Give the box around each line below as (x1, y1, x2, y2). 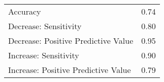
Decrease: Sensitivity (8, 20, 82, 32)
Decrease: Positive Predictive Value (8, 35, 134, 46)
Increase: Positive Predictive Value (8, 64, 131, 75)
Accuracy (8, 6, 41, 17)
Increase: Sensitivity (8, 49, 79, 61)
